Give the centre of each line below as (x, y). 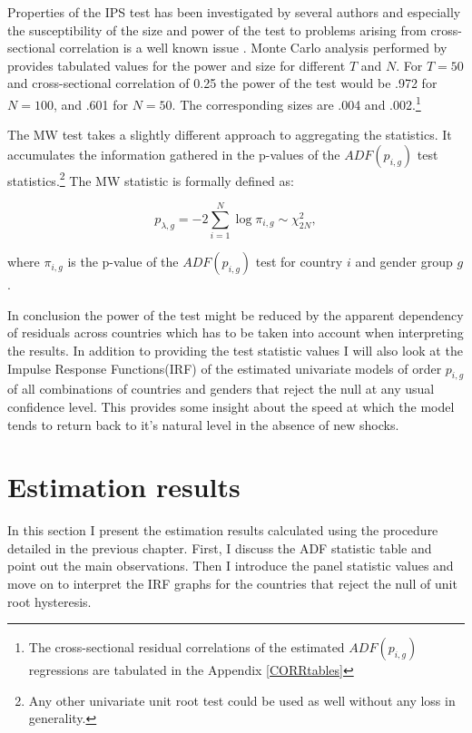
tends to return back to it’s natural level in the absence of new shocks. (203, 424)
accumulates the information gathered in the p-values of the (174, 154)
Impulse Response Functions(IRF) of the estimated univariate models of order (225, 368)
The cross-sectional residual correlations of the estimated (187, 647)
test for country (299, 262)
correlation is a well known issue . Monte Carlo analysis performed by (253, 48)
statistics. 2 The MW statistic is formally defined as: (151, 179)
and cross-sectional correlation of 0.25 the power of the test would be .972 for (222, 83)
